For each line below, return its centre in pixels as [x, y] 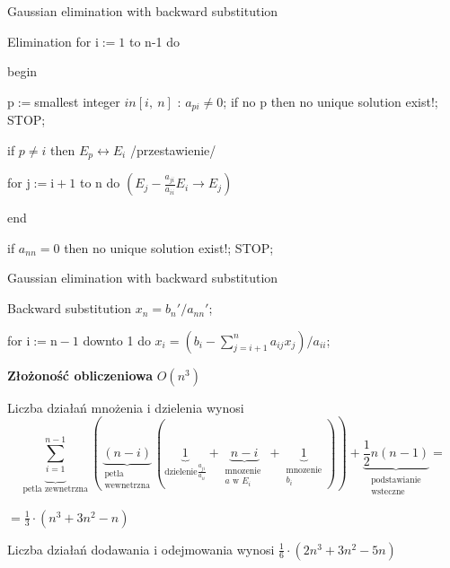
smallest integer [77, 101]
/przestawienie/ [173, 149]
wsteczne [388, 491]
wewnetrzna [128, 486]
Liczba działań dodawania [79, 549]
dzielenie [181, 472]
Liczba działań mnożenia [75, 407]
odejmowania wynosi [218, 549]
